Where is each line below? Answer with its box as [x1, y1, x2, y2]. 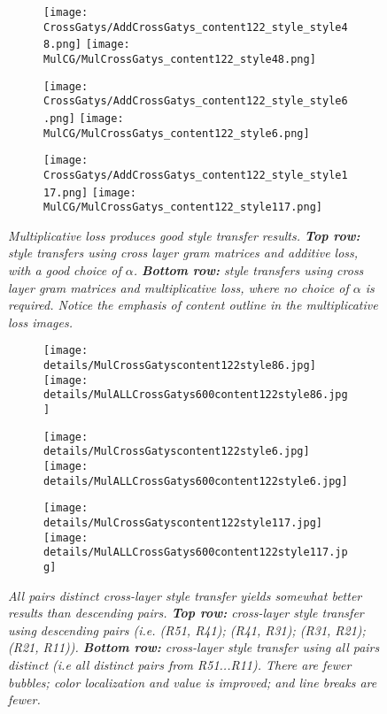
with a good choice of [8, 261, 121, 280]
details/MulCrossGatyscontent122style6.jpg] [43, 445, 310, 458]
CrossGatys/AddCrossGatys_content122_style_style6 [43, 95, 348, 108]
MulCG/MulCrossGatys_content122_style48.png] [43, 52, 316, 65]
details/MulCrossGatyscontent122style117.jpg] [43, 517, 322, 529]
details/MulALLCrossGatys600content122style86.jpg [43, 388, 348, 402]
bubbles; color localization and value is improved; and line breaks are [8, 672, 377, 691]
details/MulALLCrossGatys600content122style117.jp [43, 546, 348, 559]
